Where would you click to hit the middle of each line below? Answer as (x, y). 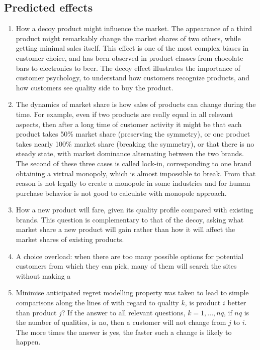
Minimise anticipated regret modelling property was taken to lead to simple (132, 293)
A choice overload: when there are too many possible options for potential (130, 256)
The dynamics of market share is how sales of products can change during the (136, 104)
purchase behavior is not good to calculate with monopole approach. (121, 193)
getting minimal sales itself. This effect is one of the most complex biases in (132, 48)
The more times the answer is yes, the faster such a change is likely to (124, 332)
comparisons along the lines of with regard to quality (97, 303)
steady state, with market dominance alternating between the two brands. (130, 153)
